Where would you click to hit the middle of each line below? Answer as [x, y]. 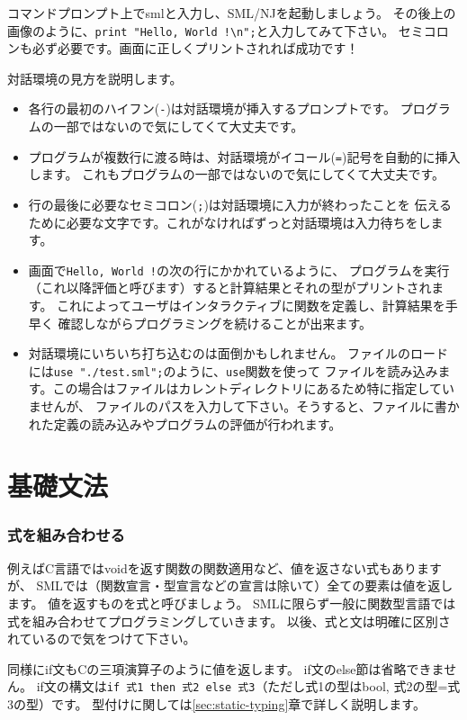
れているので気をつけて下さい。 [102, 639]
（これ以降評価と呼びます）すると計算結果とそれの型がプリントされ [230, 288]
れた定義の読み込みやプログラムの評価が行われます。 [185, 423]
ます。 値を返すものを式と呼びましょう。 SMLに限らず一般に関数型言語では [232, 603]
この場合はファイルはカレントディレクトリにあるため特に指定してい [253, 388]
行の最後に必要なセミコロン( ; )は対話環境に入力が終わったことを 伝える [240, 204]
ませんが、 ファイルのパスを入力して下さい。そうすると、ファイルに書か [244, 406]
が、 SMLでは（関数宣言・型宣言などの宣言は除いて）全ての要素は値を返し [230, 585]
